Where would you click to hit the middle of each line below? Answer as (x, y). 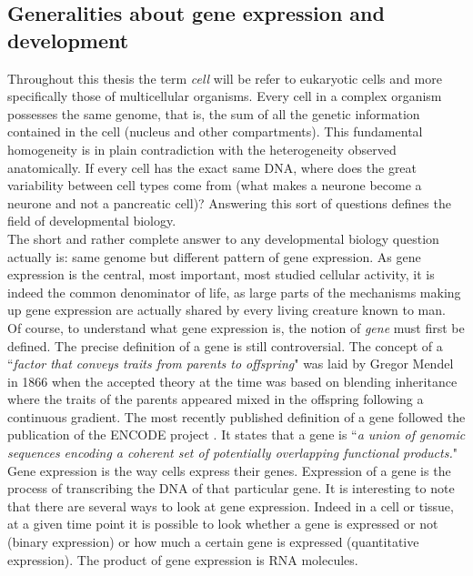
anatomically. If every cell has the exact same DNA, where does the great (212, 167)
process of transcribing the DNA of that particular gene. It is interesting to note (231, 488)
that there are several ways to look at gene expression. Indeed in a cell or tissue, (231, 505)
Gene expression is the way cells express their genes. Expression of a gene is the (229, 470)
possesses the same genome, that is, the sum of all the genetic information (214, 113)
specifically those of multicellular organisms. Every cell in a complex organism (225, 96)
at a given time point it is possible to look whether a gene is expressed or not (223, 524)
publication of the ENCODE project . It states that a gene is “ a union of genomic (236, 435)
